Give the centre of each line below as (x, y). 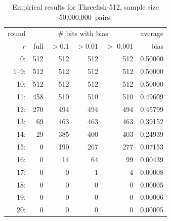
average (152, 33)
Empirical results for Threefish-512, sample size (85, 7)
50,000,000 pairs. (85, 16)
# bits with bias (83, 33)
